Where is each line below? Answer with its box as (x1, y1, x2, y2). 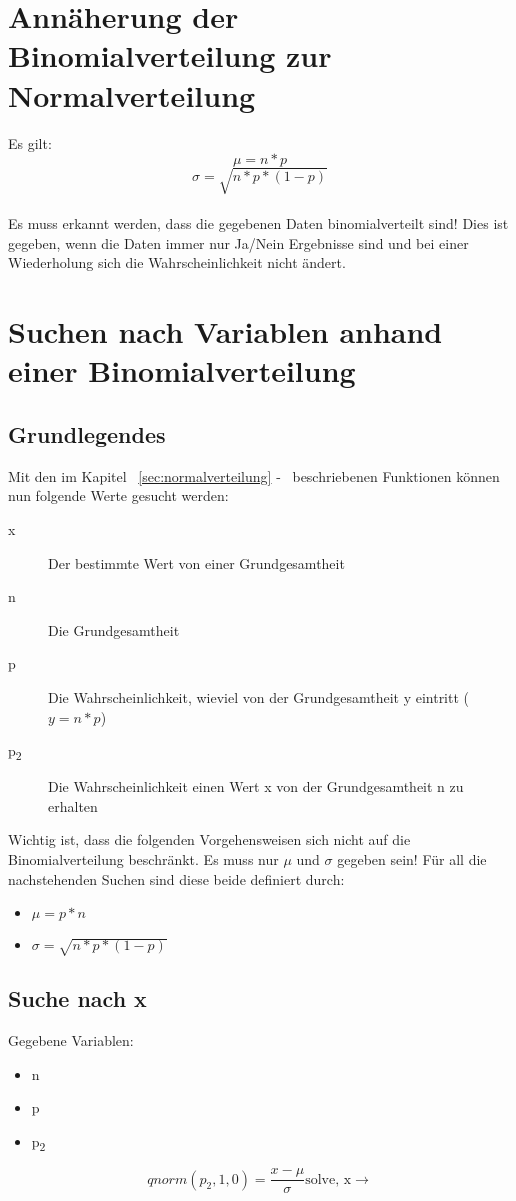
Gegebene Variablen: (8, 1030, 134, 1051)
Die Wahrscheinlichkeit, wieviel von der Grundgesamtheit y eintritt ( (48, 686, 470, 707)
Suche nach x (8, 983, 147, 1014)
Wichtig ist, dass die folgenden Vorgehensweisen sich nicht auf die (8, 829, 411, 850)
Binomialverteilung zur (8, 35, 332, 76)
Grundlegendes (8, 418, 166, 449)
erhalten (48, 795, 98, 816)
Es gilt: (8, 132, 52, 153)
